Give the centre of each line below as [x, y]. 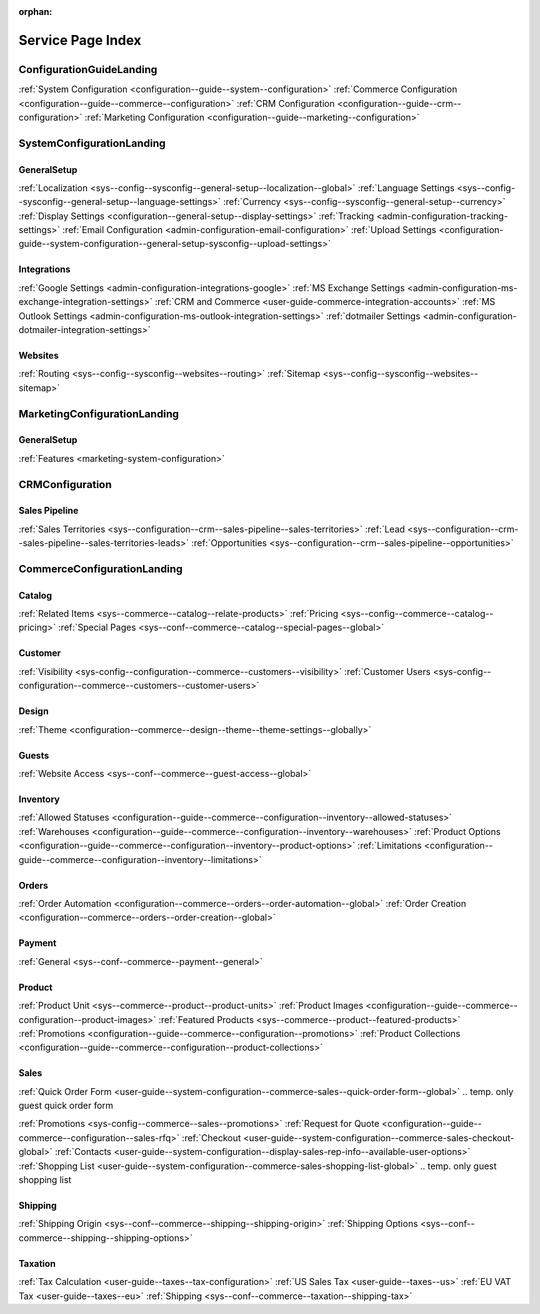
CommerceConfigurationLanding [101, 568]
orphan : [35, 11]
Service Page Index [80, 40]
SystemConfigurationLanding [92, 143]
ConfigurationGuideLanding [88, 69]
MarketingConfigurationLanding [99, 413]
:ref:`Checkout [211, 1137]
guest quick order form [66, 1106]
